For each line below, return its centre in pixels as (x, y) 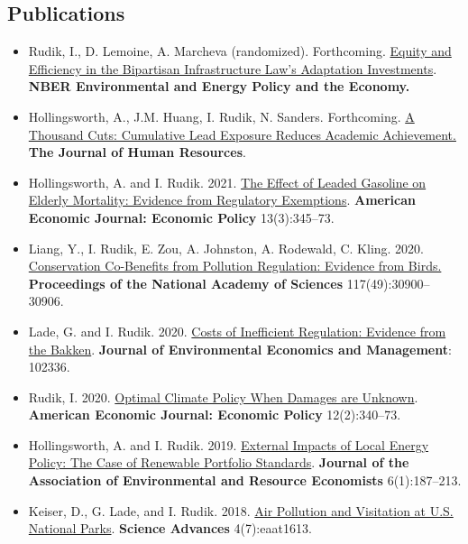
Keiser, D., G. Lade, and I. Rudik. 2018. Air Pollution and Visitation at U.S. (241, 510)
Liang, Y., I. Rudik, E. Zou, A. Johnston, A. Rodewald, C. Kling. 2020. (226, 248)
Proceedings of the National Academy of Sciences (185, 283)
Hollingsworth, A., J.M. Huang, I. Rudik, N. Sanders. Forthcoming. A (221, 116)
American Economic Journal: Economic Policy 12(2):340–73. (215, 415)
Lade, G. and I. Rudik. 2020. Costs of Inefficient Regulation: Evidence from (237, 331)
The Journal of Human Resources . (137, 152)
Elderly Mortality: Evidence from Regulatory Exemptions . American (222, 200)
